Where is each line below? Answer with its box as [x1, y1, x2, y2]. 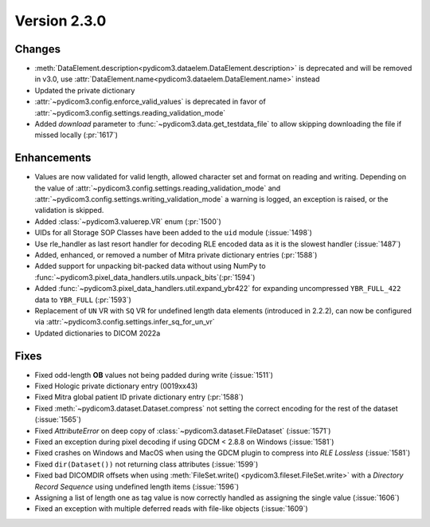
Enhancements [14, 151, 92, 165]
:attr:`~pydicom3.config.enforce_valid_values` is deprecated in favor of [34, 96, 266, 107]
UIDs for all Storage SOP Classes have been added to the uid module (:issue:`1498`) [34, 228, 312, 238]
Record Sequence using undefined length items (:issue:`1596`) [34, 482, 239, 491]
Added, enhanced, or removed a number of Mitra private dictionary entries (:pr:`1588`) [34, 250, 318, 260]
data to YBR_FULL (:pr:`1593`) [34, 295, 131, 305]
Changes [14, 42, 61, 56]
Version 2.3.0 [14, 12, 107, 29]
